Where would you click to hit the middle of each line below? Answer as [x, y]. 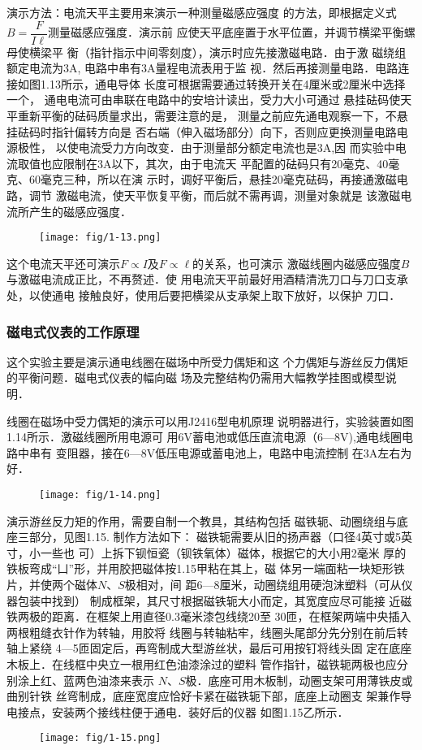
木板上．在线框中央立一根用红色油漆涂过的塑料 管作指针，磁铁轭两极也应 [202, 664]
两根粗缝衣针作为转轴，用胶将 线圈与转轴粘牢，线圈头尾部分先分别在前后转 [207, 632]
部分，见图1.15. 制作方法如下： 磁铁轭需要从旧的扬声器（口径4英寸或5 [215, 537]
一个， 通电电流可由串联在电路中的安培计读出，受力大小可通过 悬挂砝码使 [204, 100]
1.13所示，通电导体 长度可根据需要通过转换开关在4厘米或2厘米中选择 [223, 83]
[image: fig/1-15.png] [100, 738]
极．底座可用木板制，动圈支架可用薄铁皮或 [299, 680]
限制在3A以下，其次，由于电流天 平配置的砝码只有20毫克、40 [226, 163]
